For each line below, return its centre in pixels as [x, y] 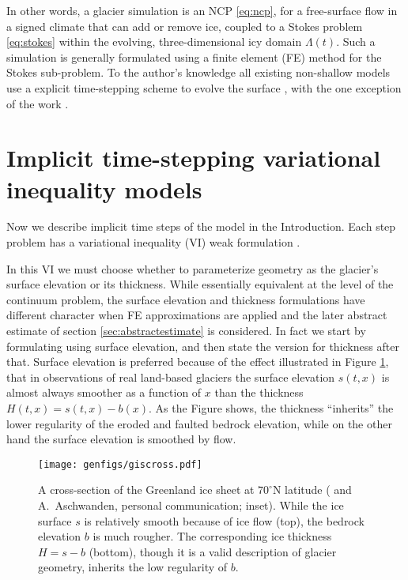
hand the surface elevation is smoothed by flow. [121, 439]
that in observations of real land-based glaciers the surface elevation [171, 377]
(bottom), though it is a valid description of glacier [213, 551]
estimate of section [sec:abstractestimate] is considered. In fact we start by [186, 331]
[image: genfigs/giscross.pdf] [120, 464]
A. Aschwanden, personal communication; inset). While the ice [191, 505]
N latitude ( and [312, 490]
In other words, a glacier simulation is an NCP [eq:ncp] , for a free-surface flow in [202, 10]
